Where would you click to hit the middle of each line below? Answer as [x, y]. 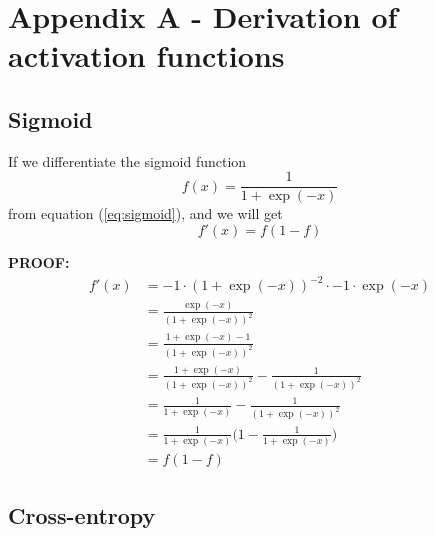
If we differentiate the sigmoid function [127, 160]
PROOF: [39, 262]
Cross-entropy [82, 514]
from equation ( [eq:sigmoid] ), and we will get [145, 213]
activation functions [146, 55]
